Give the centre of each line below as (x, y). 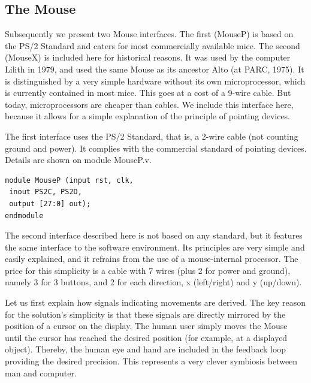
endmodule (24, 215)
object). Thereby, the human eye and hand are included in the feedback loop (146, 349)
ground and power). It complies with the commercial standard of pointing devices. (156, 148)
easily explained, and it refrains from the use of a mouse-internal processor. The (152, 259)
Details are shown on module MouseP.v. (78, 160)
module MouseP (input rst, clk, (69, 180)
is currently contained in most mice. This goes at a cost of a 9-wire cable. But (148, 93)
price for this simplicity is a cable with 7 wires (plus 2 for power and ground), (148, 270)
